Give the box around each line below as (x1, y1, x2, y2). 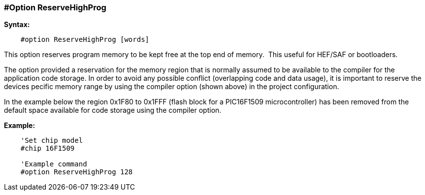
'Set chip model (20, 136, 83, 145)
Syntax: (4, 20, 30, 29)
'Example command (20, 160, 87, 168)
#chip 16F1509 (20, 144, 75, 153)
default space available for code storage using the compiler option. (4, 106, 222, 115)
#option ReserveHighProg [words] (20, 35, 150, 44)
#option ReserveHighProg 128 (20, 168, 133, 176)
